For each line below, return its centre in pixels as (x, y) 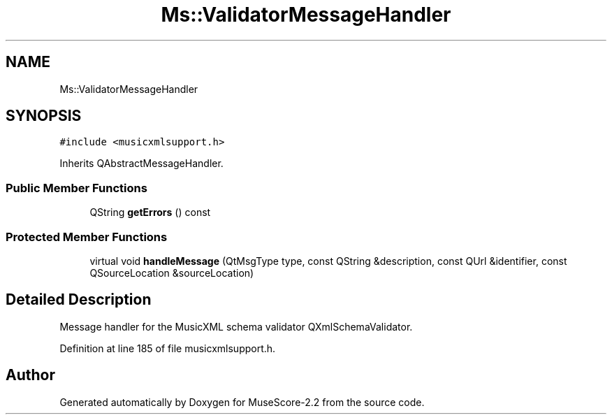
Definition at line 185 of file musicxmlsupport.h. (168, 348)
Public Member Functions (76, 188)
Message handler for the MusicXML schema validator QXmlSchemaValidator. (236, 326)
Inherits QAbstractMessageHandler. (141, 164)
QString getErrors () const (150, 212)
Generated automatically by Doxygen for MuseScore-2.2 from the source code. (242, 402)
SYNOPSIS (44, 116)
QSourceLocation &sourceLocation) (172, 273)
